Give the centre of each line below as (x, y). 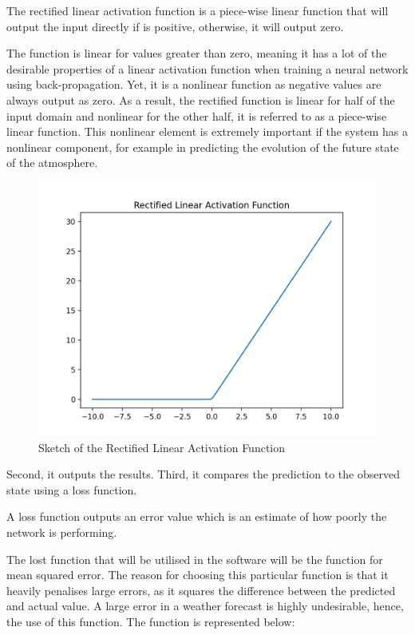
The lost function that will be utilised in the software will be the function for (195, 559)
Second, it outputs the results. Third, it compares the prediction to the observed (203, 474)
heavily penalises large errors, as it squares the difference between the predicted (201, 590)
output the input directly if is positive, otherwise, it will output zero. (175, 26)
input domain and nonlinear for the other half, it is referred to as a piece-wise (197, 115)
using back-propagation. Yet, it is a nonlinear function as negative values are (194, 84)
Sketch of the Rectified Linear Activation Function (162, 447)
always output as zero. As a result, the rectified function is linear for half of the (201, 99)
